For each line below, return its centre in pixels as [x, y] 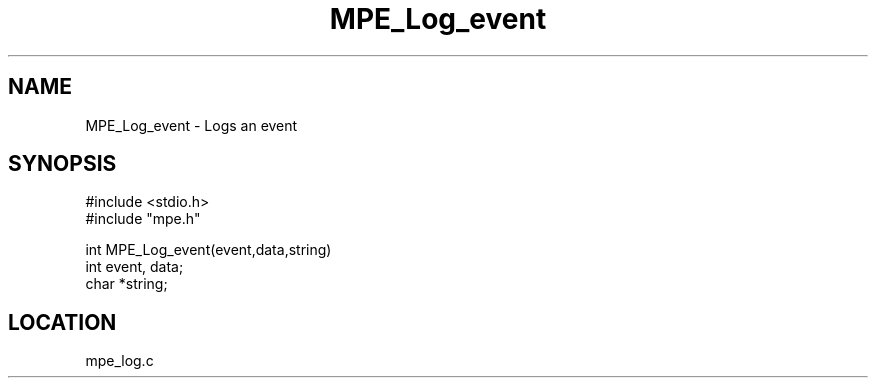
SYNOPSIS [62, 164]
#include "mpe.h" [143, 219]
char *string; [126, 284]
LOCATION [62, 322]
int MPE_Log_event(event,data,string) [208, 250]
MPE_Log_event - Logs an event [191, 125]
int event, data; [134, 267]
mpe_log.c [119, 361]
